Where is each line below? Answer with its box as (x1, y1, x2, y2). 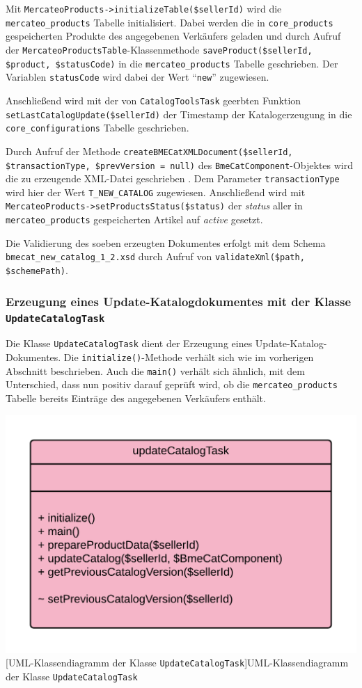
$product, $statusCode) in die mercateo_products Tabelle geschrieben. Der (6, 56, 338, 70)
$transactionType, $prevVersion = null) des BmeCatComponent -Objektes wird (6, 157, 354, 172)
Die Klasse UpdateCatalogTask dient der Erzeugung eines (6, 336, 253, 351)
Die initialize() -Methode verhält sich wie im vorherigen (63, 350, 314, 365)
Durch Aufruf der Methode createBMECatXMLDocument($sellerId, (6, 143, 293, 158)
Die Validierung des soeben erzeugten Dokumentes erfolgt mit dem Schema (6, 235, 326, 250)
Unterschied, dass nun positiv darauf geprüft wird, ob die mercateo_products (6, 377, 338, 392)
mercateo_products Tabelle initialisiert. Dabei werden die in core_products (6, 15, 333, 29)
